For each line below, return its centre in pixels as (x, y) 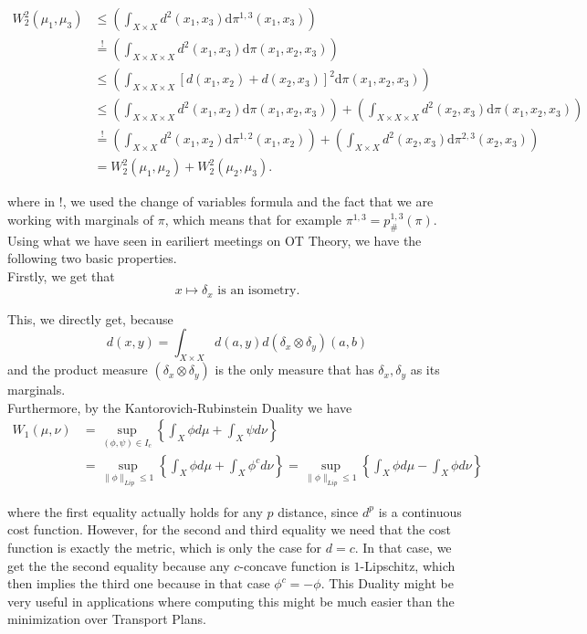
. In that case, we (403, 548)
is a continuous (420, 511)
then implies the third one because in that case (139, 583)
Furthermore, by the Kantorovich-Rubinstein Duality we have (180, 407)
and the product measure (78, 370)
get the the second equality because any (119, 565)
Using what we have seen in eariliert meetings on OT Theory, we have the (215, 240)
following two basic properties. (92, 258)
